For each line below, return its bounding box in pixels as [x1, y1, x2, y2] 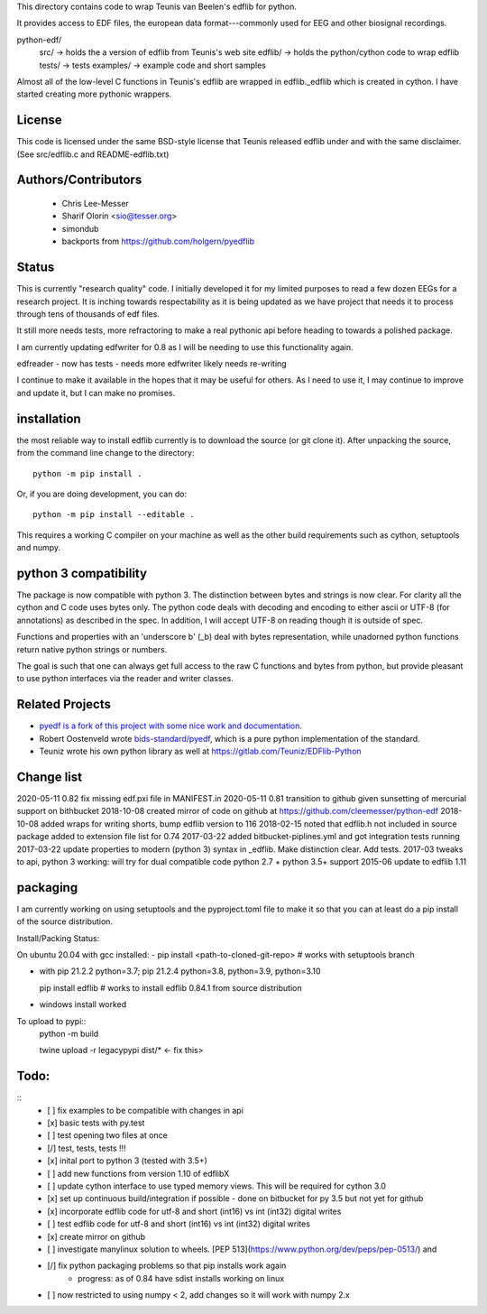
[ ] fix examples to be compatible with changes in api [47, 1105, 243, 1115]
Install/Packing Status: [16, 932, 100, 943]
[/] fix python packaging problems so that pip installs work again [47, 1260, 287, 1272]
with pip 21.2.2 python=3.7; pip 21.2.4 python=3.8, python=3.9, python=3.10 [39, 966, 321, 976]
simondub [61, 223, 99, 234]
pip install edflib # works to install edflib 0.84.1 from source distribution [39, 982, 302, 993]
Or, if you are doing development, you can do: [16, 488, 188, 499]
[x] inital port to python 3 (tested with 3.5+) [47, 1155, 207, 1166]
